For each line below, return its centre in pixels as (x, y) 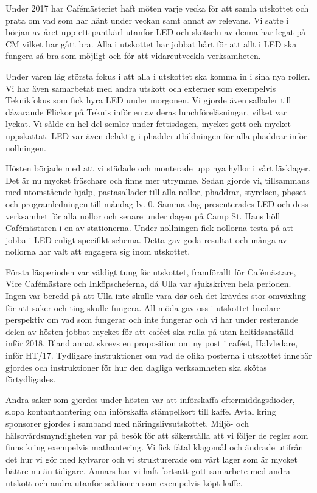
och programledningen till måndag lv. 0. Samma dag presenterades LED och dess (157, 203)
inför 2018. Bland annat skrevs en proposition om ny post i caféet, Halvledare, (152, 343)
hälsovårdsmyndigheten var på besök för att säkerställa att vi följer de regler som (157, 435)
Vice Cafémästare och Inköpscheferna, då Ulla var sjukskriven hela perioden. (148, 284)
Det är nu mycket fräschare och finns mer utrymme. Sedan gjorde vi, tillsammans (158, 180)
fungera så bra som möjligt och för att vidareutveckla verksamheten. (133, 56)
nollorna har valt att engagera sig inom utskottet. (98, 251)
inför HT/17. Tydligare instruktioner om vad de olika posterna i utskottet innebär (159, 355)
